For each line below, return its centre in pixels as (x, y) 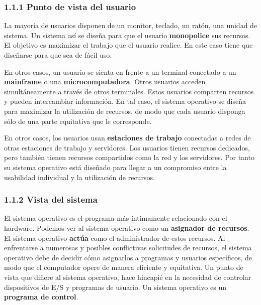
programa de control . (41, 297)
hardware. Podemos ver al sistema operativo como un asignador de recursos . (127, 227)
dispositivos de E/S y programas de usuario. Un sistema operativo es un (115, 287)
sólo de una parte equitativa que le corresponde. (78, 121)
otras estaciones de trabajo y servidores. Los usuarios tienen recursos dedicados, (127, 147)
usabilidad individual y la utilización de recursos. (79, 177)
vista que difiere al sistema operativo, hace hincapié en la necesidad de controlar (128, 277)
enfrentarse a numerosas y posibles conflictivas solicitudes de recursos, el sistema (128, 248)
